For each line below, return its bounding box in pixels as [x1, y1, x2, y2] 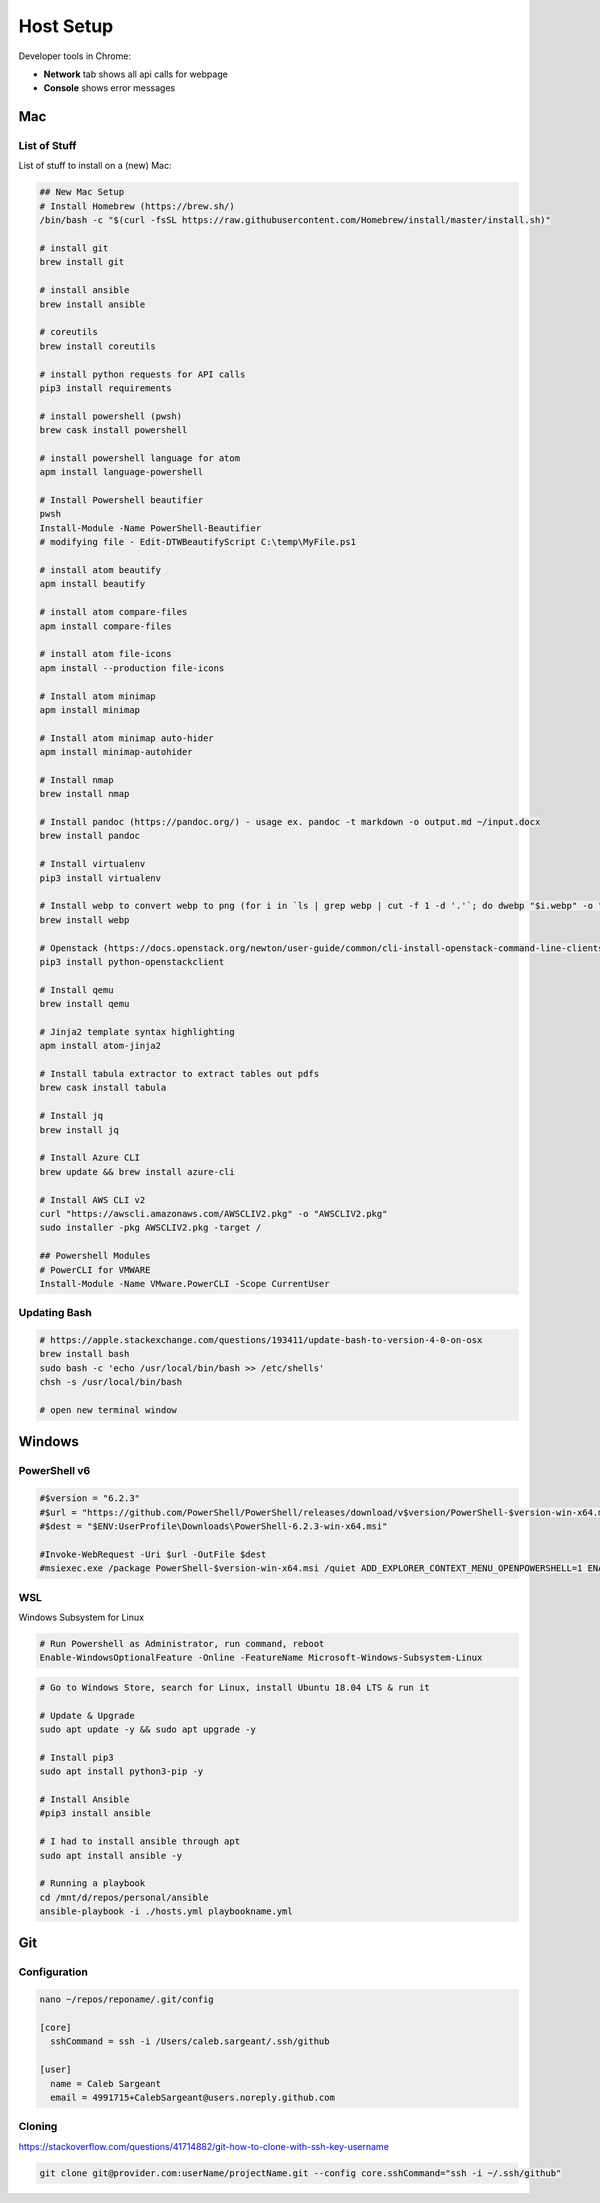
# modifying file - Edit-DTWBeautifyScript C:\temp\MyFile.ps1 [39, 536, 357, 548]
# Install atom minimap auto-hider [39, 732, 214, 744]
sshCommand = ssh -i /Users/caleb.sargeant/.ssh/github [50, 2036, 330, 2047]
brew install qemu [39, 998, 130, 1010]
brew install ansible [39, 298, 146, 310]
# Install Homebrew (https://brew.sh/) [39, 200, 235, 212]
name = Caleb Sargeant [50, 2078, 162, 2089]
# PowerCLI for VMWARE [39, 1264, 151, 1275]
